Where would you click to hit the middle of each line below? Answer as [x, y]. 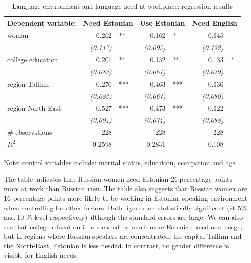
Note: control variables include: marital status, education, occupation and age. [121, 163]
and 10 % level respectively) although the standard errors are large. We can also [124, 217]
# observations [30, 132]
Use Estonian [162, 23]
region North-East [34, 108]
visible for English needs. [41, 255]
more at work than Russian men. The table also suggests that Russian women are [125, 188]
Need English [215, 23]
